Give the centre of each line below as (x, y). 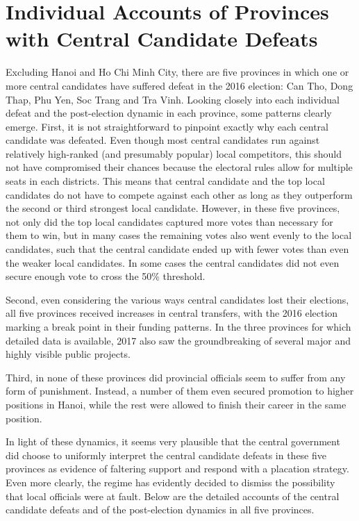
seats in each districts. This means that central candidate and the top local (165, 181)
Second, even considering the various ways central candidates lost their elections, (177, 299)
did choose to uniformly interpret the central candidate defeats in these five (166, 455)
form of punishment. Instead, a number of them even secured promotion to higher (180, 391)
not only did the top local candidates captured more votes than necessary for (169, 221)
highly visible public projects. (68, 354)
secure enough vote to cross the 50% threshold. (106, 276)
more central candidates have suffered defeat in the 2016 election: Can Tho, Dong (179, 85)
